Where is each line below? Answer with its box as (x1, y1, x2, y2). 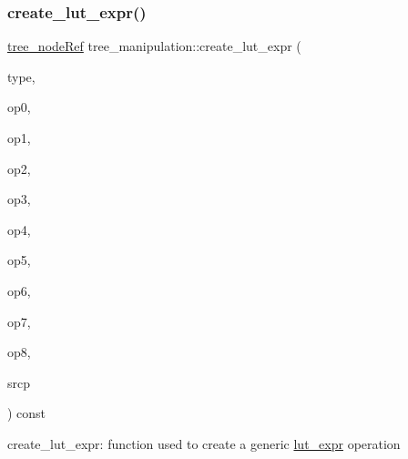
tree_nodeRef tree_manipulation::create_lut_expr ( (7, 36, 301, 56)
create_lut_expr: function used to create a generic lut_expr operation (7, 433, 401, 453)
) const (7, 403, 46, 423)
